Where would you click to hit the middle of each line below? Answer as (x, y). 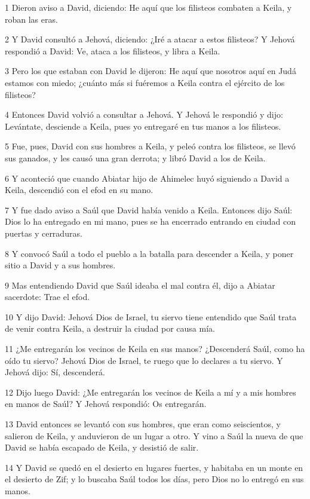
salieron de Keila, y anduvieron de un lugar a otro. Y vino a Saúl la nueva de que (154, 435)
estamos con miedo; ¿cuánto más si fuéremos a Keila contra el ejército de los (145, 82)
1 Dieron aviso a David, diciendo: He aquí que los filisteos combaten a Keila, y (148, 7)
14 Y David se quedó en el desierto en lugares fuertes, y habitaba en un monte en (154, 467)
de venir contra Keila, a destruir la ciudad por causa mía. (110, 328)
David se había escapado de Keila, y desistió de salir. (102, 447)
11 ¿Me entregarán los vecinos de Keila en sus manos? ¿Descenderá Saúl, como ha (155, 349)
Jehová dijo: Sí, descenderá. (55, 372)
